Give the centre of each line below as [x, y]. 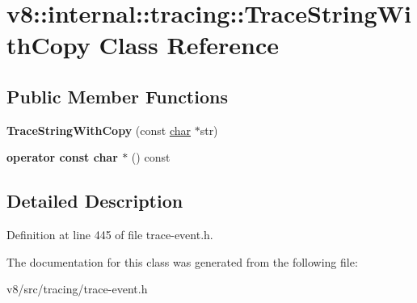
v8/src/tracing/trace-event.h [77, 289]
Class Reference [189, 45]
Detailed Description [95, 201]
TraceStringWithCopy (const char [99, 130]
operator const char [62, 157]
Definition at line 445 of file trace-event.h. [110, 235]
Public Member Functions [117, 96]
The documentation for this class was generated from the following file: [182, 261]
